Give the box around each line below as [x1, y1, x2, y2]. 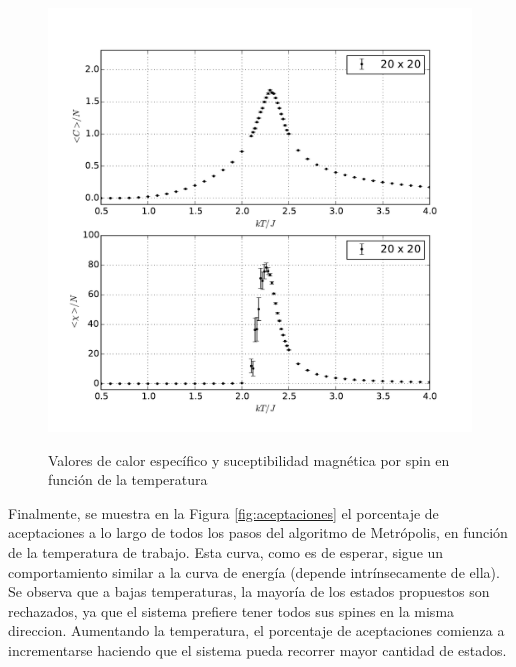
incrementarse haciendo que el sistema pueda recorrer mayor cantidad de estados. [8, 639, 507, 660]
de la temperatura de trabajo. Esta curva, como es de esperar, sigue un [8, 541, 444, 562]
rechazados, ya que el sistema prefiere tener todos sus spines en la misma [8, 600, 455, 621]
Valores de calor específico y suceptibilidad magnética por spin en [48, 449, 450, 470]
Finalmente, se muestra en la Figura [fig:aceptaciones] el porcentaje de [8, 502, 439, 523]
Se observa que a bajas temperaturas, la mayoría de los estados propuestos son [8, 581, 490, 602]
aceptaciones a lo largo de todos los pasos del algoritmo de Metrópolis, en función [8, 522, 508, 543]
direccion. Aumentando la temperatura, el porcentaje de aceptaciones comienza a [8, 620, 505, 641]
